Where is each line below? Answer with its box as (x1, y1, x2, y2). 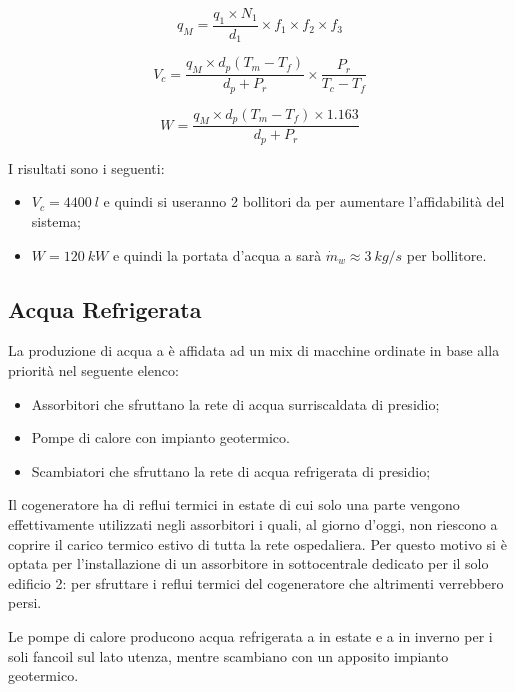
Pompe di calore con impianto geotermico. (31, 427, 290, 448)
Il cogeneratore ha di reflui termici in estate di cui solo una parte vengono (8, 494, 460, 515)
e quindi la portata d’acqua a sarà (112, 244, 322, 265)
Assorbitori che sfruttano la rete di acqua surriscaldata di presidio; (31, 393, 440, 414)
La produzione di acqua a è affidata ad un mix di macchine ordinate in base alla (8, 340, 500, 361)
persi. (8, 592, 42, 613)
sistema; (31, 211, 81, 232)
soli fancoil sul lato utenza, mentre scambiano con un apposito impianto (8, 645, 449, 666)
